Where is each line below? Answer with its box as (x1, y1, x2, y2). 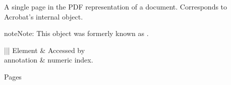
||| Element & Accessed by (4, 44, 85, 55)
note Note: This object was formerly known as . (4, 28, 149, 38)
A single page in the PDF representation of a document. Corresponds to (4, 1, 227, 11)
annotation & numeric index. (4, 54, 93, 65)
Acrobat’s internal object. (4, 11, 83, 21)
